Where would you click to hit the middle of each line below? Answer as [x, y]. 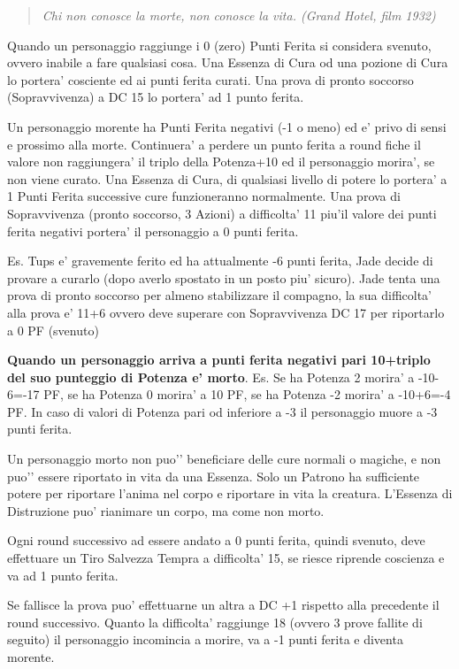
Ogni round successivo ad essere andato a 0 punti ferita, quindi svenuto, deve [216, 540]
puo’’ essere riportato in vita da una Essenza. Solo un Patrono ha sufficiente [214, 476]
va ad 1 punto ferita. [63, 575]
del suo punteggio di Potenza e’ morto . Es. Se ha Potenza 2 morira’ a [211, 377]
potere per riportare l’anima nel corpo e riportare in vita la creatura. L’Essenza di [230, 493]
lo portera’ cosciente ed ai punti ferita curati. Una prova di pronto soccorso [210, 79]
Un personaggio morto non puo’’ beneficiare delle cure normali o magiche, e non [224, 459]
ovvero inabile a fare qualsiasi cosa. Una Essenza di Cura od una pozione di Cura [228, 62]
